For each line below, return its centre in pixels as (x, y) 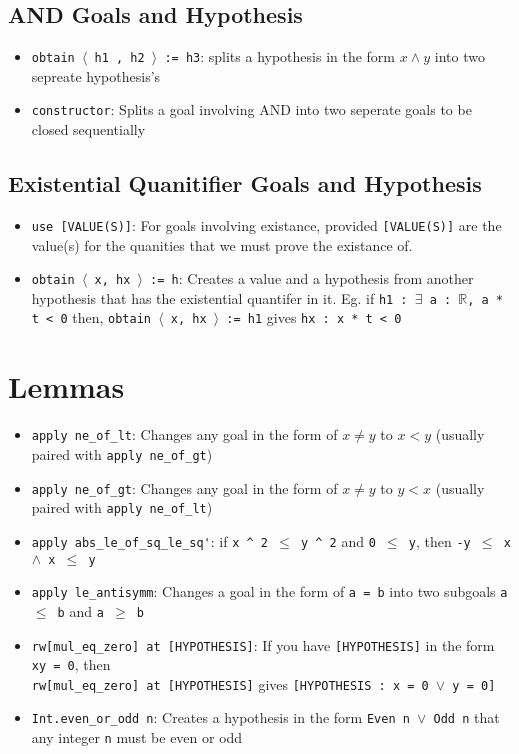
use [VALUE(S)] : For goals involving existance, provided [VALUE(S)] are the (266, 224)
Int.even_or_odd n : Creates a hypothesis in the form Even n (220, 717)
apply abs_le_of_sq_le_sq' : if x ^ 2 (149, 540)
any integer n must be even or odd (137, 737)
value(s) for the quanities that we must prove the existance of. (222, 244)
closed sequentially (88, 129)
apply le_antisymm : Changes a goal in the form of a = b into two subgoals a (269, 591)
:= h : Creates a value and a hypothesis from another (312, 278)
